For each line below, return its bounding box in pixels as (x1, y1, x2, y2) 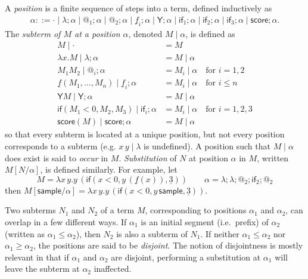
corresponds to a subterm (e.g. (5, 140, 116, 152)
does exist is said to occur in (5, 151, 108, 164)
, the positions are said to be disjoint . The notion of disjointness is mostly (33, 239, 303, 252)
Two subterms (5, 204, 56, 216)
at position (189, 151, 228, 164)
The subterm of (5, 27, 61, 39)
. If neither (200, 227, 239, 240)
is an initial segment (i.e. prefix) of (141, 216, 269, 228)
